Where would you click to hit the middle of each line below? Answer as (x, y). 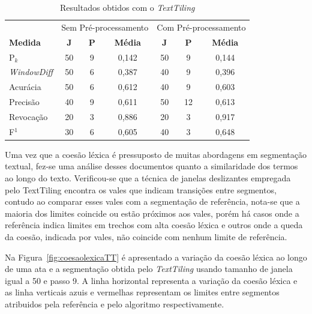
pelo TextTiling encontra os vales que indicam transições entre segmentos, (141, 189)
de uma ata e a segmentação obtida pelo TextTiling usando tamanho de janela (149, 269)
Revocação (28, 116)
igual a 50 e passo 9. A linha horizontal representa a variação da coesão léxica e (151, 280)
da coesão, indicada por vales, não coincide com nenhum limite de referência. (146, 237)
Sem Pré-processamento (105, 27)
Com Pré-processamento (201, 27)
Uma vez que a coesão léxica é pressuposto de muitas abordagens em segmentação (156, 154)
